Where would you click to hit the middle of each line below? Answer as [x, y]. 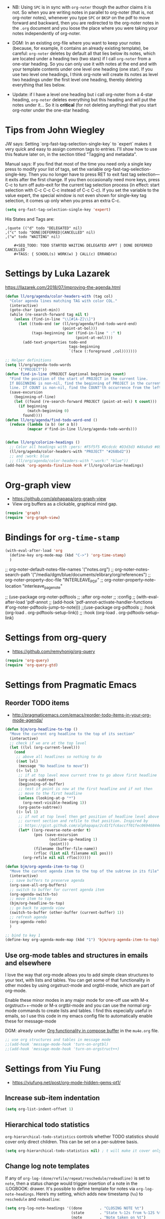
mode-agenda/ [27, 720]
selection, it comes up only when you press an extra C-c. [63, 200]
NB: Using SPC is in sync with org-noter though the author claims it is [82, 7]
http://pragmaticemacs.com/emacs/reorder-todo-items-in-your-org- [82, 715]
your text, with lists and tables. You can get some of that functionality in [78, 980]
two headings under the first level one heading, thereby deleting [77, 79]
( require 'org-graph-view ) [33, 518]
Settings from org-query [56, 638]
